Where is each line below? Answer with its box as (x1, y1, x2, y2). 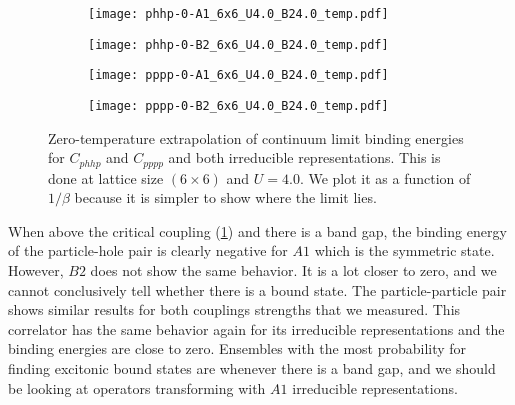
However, (8, 260, 64, 281)
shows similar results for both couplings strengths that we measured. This (8, 299, 461, 320)
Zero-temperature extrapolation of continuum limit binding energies (48, 127, 464, 148)
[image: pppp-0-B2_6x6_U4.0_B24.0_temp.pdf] (88, 98, 389, 113)
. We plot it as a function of (299, 167, 471, 188)
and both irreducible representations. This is (168, 147, 441, 168)
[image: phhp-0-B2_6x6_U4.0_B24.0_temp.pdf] (88, 37, 389, 52)
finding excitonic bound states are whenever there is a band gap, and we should (8, 358, 496, 379)
